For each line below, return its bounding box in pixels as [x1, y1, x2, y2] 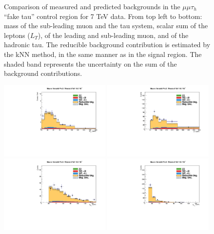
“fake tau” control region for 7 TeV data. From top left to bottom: [4, 11, 202, 21]
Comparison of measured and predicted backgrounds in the [4, 1, 180, 11]
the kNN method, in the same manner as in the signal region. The [4, 49, 202, 59]
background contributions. [4, 68, 82, 78]
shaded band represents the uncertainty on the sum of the [4, 58, 177, 69]
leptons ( [4, 30, 30, 40]
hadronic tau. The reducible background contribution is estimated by [4, 39, 211, 50]
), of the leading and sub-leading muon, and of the [38, 30, 189, 40]
